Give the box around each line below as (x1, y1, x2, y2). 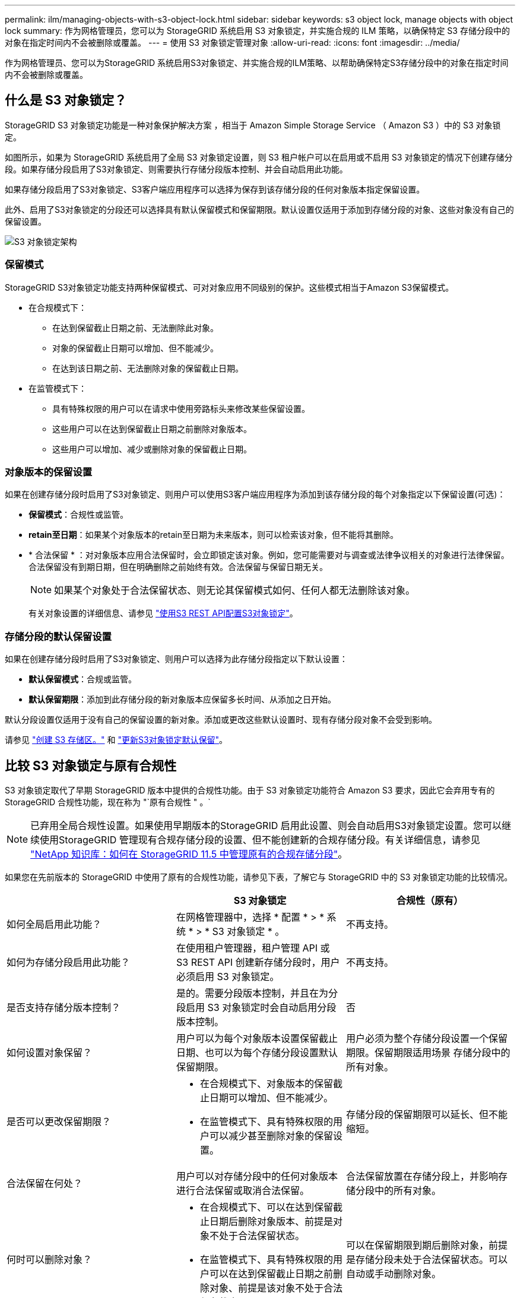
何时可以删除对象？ (7, 1253, 93, 1265)
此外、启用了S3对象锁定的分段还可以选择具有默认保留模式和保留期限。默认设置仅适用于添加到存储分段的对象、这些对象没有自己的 (5, 204, 514, 215)
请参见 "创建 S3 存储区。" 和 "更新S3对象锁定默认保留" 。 (5, 735, 228, 745)
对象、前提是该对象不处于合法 (209, 1281, 343, 1294)
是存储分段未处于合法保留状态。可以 (345, 1253, 508, 1265)
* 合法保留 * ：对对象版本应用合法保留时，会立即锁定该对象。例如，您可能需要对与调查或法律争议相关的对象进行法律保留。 (28, 550, 509, 560)
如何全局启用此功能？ (7, 918, 102, 930)
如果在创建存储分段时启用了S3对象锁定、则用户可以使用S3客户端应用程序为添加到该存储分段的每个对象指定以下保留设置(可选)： (5, 489, 506, 500)
